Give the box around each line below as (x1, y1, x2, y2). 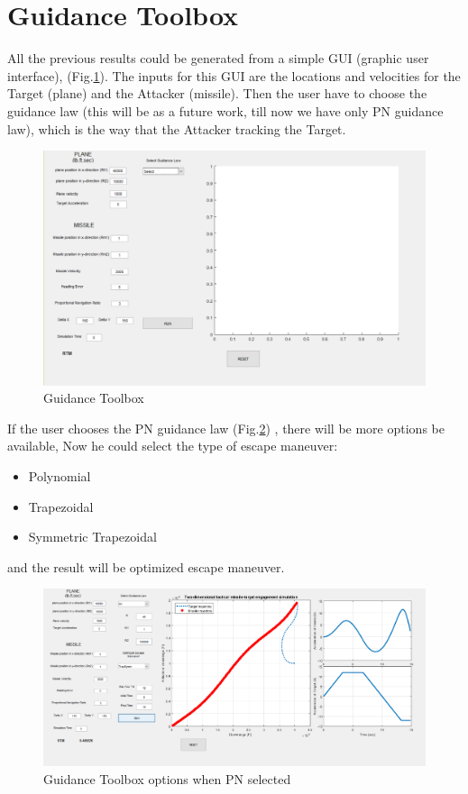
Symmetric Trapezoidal (28, 527, 157, 546)
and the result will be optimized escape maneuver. (7, 557, 285, 576)
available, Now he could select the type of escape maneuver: (7, 436, 338, 455)
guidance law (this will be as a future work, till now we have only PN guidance (7, 101, 444, 120)
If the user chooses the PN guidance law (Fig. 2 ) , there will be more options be (7, 418, 445, 437)
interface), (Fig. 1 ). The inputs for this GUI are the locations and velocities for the (7, 66, 461, 85)
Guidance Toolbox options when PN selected (43, 769, 291, 788)
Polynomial (28, 466, 91, 485)
